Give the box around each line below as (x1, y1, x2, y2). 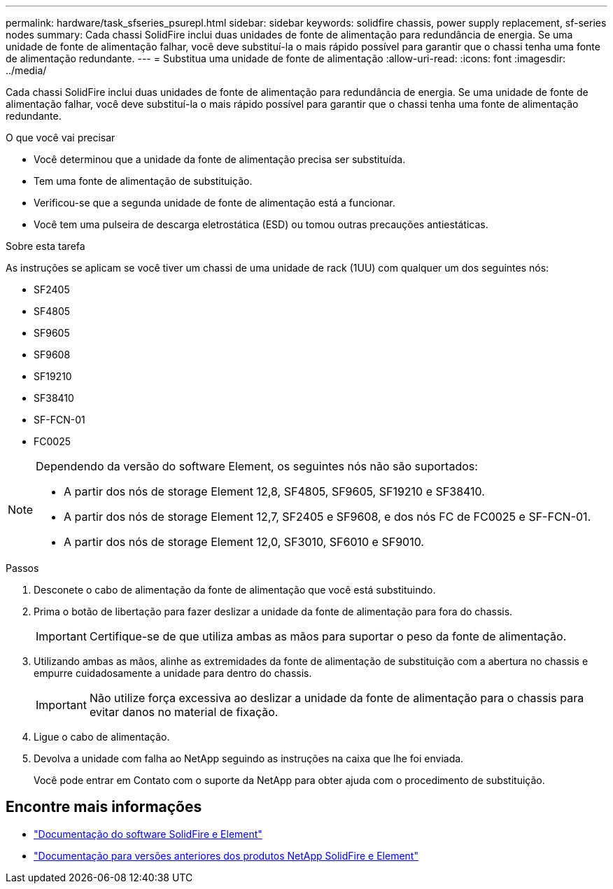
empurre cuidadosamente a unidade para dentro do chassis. (34, 667, 312, 679)
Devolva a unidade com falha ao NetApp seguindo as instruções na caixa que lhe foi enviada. (34, 752, 464, 764)
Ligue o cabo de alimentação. (34, 731, 170, 743)
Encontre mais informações (6, 798, 202, 816)
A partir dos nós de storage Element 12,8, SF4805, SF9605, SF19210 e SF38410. (64, 484, 485, 498)
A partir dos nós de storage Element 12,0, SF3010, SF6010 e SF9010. (64, 535, 424, 549)
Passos (6, 562, 39, 574)
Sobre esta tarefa (6, 240, 85, 252)
